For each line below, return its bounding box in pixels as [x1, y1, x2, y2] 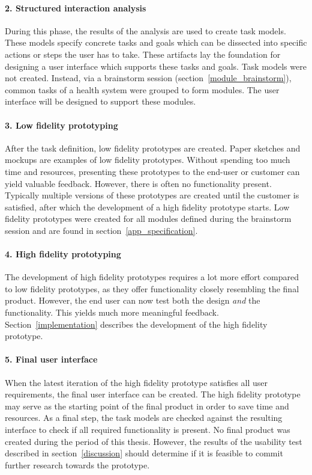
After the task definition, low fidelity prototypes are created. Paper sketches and [5, 141, 301, 154]
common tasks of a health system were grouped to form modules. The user [5, 83, 280, 96]
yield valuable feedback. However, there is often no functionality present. [5, 177, 272, 189]
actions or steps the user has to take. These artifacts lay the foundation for [5, 47, 281, 60]
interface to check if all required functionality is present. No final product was [5, 423, 290, 436]
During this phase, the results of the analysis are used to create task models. [5, 24, 286, 37]
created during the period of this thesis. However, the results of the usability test [5, 435, 302, 447]
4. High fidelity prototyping [5, 248, 121, 260]
